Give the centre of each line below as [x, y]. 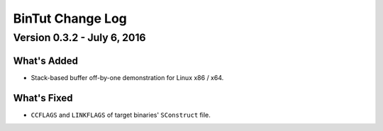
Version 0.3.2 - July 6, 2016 [79, 38]
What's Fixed [43, 98]
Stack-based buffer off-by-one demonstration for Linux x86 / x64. [127, 77]
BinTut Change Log [70, 18]
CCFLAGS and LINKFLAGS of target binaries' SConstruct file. [121, 115]
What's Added [45, 61]
